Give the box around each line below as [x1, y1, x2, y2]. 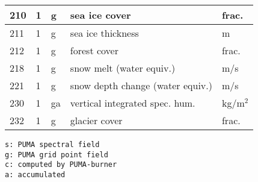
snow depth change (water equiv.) [70, 78, 212, 92]
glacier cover [70, 113, 123, 127]
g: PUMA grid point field [5, 150, 108, 159]
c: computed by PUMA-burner [5, 160, 117, 169]
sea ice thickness [70, 26, 139, 40]
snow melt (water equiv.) [70, 61, 176, 75]
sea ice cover [70, 8, 131, 22]
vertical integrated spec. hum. [70, 96, 195, 110]
